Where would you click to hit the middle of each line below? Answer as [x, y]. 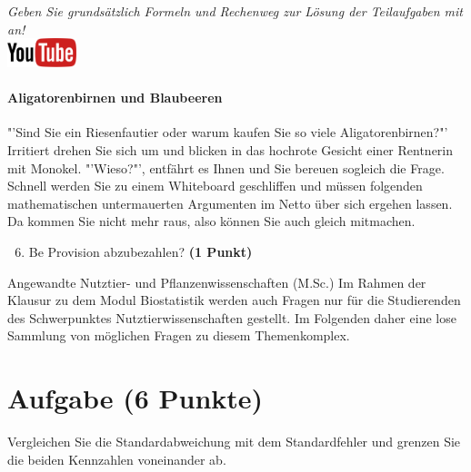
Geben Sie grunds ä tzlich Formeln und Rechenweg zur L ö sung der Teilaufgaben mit [235, 11]
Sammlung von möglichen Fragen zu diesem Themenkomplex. [179, 335]
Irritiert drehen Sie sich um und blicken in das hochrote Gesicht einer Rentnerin [230, 149]
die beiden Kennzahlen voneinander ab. [117, 459]
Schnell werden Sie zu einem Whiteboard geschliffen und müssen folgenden [215, 186]
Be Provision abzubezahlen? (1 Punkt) [140, 251]
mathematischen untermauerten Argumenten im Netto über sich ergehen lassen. [230, 203]
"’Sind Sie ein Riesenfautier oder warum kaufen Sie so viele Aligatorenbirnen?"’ [228, 132]
